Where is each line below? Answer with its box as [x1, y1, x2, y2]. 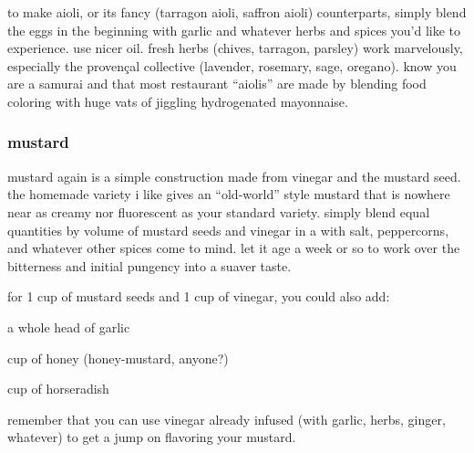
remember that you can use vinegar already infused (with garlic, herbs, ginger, [7, 409, 446, 428]
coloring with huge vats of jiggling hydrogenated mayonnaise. [7, 91, 348, 111]
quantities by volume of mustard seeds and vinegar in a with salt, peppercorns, [7, 220, 449, 239]
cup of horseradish [7, 379, 109, 398]
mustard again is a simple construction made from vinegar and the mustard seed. [7, 166, 461, 185]
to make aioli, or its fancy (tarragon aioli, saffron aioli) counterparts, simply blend [7, 3, 467, 21]
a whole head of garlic [7, 317, 130, 336]
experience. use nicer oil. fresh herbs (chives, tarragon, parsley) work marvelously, [7, 38, 463, 58]
